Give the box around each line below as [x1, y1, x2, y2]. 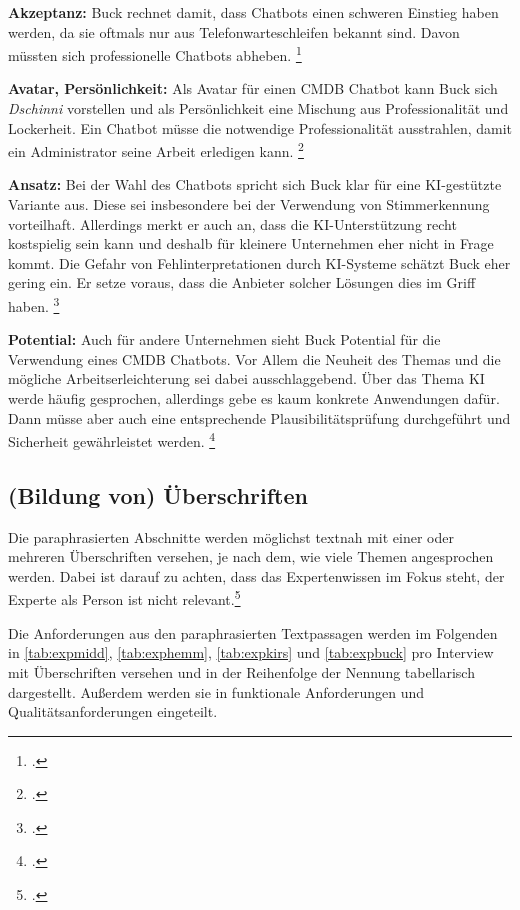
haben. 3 [8, 293, 60, 316]
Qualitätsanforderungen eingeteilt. [8, 701, 218, 722]
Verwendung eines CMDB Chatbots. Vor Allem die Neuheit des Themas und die [8, 348, 501, 369]
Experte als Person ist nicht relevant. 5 [8, 586, 241, 610]
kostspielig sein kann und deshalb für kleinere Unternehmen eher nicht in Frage [8, 233, 494, 254]
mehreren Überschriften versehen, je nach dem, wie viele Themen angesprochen [8, 546, 494, 567]
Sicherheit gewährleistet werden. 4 [8, 428, 216, 451]
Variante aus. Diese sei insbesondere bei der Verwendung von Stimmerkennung [8, 194, 490, 215]
